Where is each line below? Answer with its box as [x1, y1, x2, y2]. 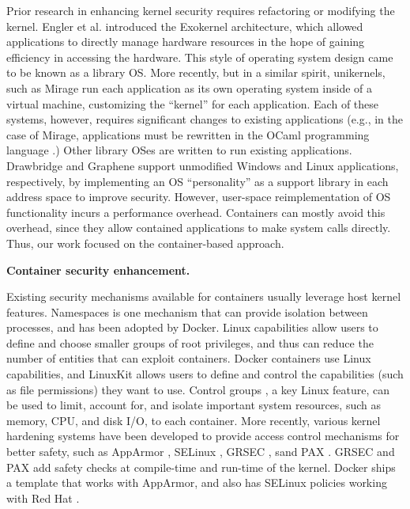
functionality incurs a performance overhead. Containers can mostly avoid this [6, 203, 386, 220]
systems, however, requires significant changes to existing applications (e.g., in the [6, 111, 403, 127]
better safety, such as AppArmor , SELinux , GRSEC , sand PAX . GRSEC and [6, 443, 395, 460]
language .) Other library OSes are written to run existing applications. [6, 142, 352, 158]
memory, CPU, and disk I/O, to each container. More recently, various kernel [6, 412, 381, 428]
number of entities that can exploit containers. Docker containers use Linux [6, 350, 371, 367]
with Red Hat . [6, 489, 80, 506]
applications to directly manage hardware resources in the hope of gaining [6, 33, 365, 50]
